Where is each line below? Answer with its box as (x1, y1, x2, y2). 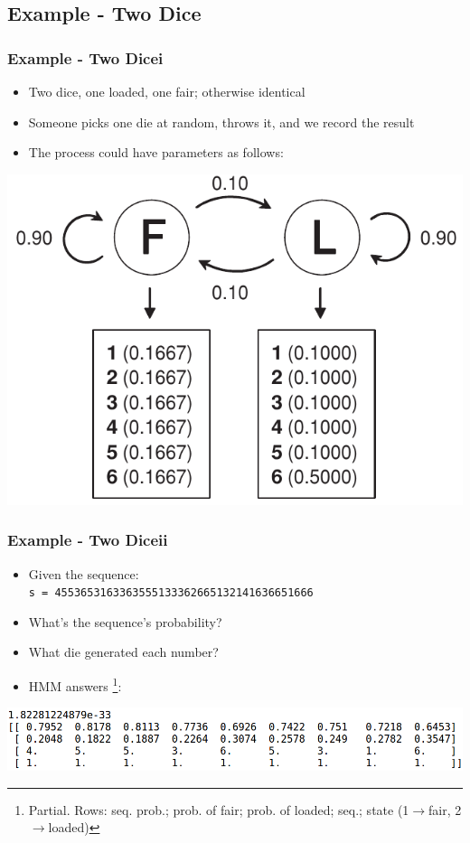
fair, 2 (428, 800, 462, 819)
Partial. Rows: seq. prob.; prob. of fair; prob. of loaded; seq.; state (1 (28, 800, 409, 819)
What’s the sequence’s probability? (28, 612, 222, 631)
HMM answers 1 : (28, 674, 122, 695)
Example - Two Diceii (7, 529, 168, 551)
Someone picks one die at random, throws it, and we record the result (28, 112, 415, 131)
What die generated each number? (28, 642, 219, 661)
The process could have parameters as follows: (28, 143, 284, 162)
